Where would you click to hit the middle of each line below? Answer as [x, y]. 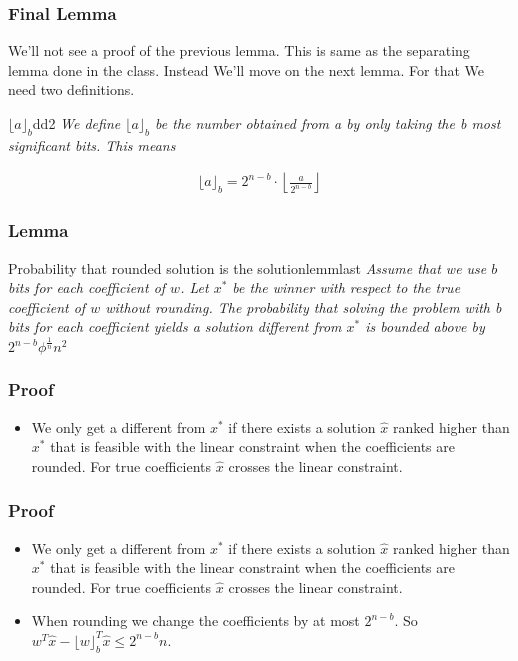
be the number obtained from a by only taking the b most [328, 123]
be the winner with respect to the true [346, 287]
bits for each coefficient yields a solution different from [175, 326]
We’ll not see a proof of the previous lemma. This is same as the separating [239, 50]
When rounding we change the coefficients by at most [195, 620]
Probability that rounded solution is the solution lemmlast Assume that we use [247, 267]
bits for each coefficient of [87, 287]
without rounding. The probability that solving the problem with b [303, 306]
